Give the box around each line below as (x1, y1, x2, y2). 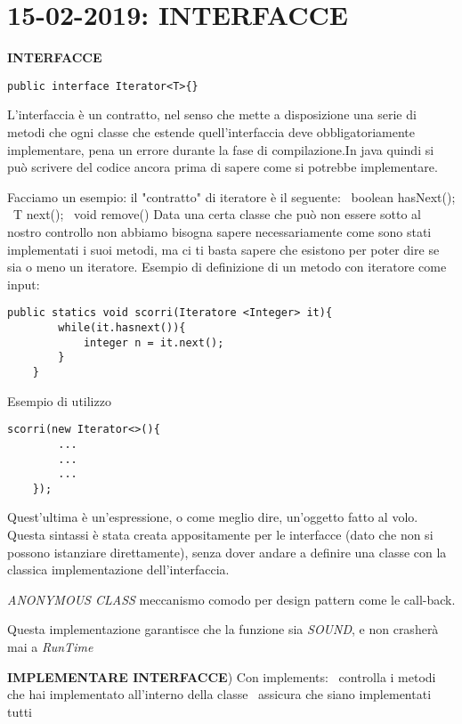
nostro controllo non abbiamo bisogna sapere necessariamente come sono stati (7, 222, 432, 240)
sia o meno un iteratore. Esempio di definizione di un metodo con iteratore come (7, 257, 447, 276)
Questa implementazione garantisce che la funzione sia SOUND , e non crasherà (7, 620, 439, 639)
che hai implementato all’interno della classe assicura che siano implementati (7, 685, 432, 704)
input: (7, 274, 40, 293)
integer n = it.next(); (83, 336, 224, 349)
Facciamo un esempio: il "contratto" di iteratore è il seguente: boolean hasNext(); (7, 187, 456, 206)
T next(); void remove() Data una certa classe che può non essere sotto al (12, 205, 421, 224)
